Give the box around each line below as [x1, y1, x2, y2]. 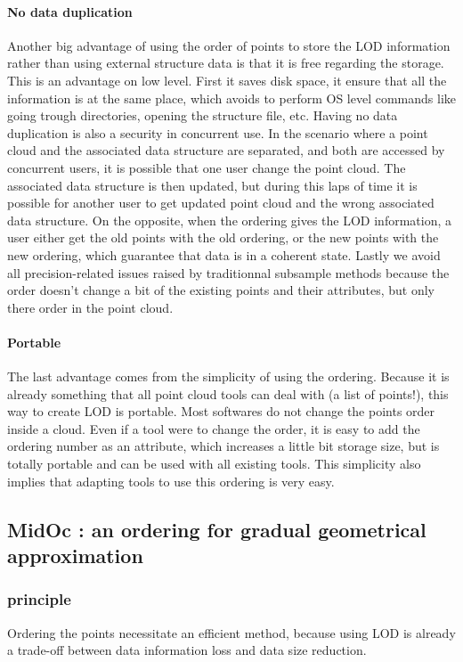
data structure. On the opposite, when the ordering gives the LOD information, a [7, 210, 452, 229]
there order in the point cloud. [7, 298, 174, 316]
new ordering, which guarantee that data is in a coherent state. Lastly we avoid [7, 245, 441, 264]
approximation [7, 542, 143, 569]
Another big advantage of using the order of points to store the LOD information [7, 36, 451, 54]
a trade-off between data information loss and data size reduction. [7, 641, 367, 659]
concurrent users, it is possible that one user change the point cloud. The [7, 158, 406, 176]
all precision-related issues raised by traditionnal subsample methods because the [7, 263, 450, 282]
